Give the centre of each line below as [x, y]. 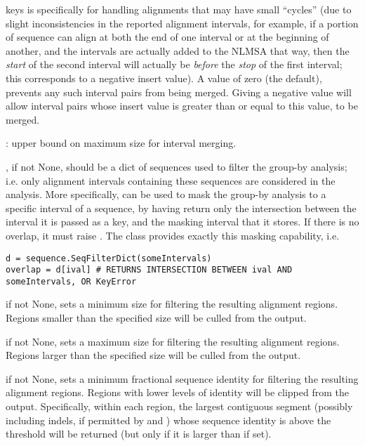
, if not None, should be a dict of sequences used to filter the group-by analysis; [177, 166]
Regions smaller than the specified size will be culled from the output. [156, 318]
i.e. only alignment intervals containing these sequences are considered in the [171, 180]
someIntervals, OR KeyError [71, 281]
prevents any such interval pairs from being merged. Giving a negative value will [179, 92]
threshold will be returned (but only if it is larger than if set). [139, 434]
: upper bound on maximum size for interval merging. [121, 143]
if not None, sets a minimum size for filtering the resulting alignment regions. [172, 304]
